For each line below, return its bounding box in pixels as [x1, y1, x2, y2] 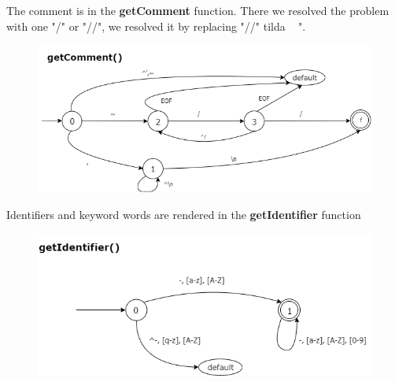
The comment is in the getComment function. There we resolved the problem [6, 2, 389, 18]
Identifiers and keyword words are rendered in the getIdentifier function [6, 206, 361, 222]
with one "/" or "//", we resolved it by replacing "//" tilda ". [6, 17, 306, 34]
